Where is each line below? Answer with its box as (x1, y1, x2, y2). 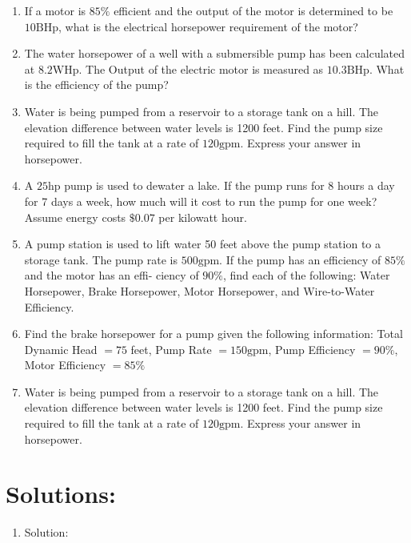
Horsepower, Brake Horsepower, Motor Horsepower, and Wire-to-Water (24, 282, 375, 299)
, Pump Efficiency (268, 340, 356, 357)
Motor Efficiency (24, 356, 106, 373)
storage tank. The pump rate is (24, 251, 178, 267)
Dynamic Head (24, 340, 98, 357)
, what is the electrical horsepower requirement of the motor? (58, 18, 358, 34)
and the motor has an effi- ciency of (24, 267, 199, 284)
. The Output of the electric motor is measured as (78, 60, 324, 77)
